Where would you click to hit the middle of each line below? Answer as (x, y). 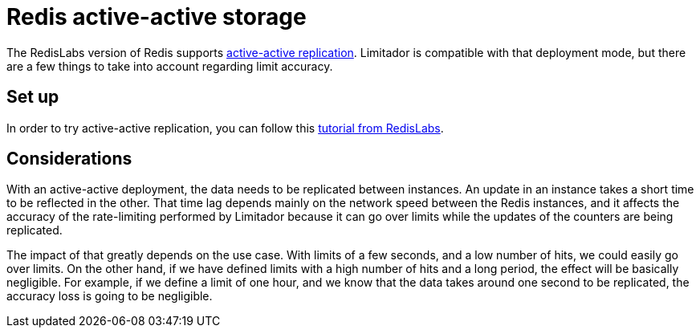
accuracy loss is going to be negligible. (110, 296)
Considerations (69, 159)
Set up (33, 97)
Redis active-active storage (157, 17)
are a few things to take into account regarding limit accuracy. (170, 66)
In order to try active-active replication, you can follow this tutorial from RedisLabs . (225, 128)
